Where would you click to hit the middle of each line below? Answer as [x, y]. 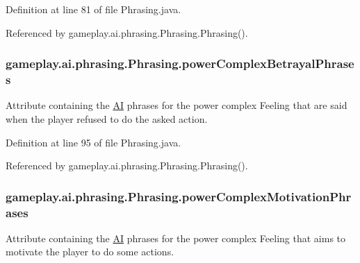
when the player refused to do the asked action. [107, 118]
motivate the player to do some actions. [90, 252]
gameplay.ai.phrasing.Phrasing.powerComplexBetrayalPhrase [180, 63]
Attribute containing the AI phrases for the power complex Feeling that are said [177, 105]
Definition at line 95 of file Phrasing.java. [93, 142]
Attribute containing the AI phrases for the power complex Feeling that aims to [176, 238]
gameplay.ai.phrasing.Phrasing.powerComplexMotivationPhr [179, 196]
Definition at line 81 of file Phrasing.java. [93, 9]
